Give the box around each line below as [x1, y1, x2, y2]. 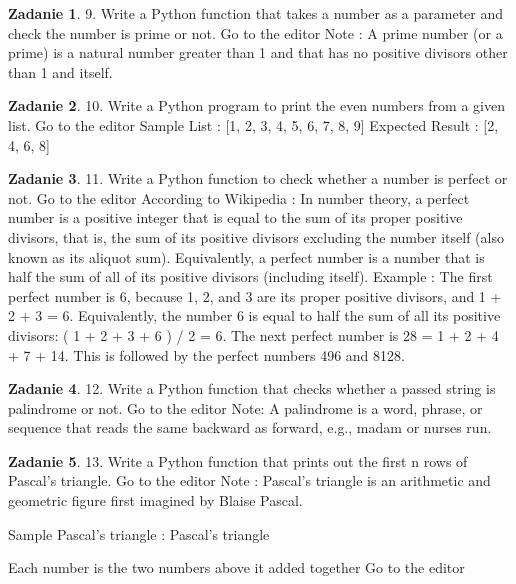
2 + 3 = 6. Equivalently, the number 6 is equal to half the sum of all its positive [8, 305, 501, 326]
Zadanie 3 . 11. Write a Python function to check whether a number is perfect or [8, 168, 508, 189]
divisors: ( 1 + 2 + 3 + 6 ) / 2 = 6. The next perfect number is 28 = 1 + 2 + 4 [8, 324, 499, 345]
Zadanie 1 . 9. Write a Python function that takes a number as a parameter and [8, 3, 504, 23]
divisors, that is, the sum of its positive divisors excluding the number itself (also [8, 226, 504, 247]
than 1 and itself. [8, 61, 113, 82]
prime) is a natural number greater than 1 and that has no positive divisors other [8, 42, 508, 63]
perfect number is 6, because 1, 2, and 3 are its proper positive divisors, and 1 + [8, 285, 502, 306]
